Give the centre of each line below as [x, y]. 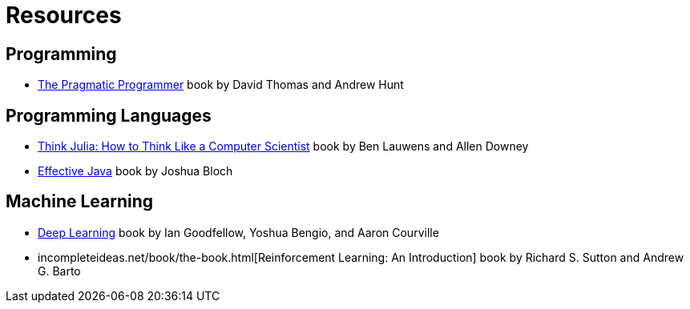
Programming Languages [109, 115]
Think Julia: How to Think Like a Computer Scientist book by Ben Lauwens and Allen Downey [283, 146]
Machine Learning [80, 202]
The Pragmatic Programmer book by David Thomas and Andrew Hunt [221, 85]
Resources [64, 15]
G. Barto [59, 271]
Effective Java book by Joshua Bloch [135, 171]
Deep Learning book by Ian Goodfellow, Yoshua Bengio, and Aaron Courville [238, 232]
